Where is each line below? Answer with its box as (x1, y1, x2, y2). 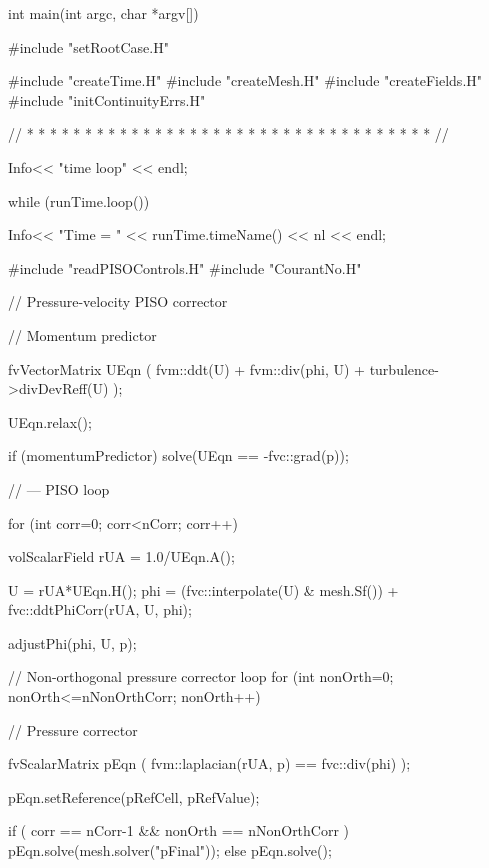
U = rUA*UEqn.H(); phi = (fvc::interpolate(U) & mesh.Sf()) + (8, 579, 399, 600)
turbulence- (369, 358, 439, 379)
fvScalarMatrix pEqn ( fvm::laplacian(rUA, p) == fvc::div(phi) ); (8, 753, 411, 774)
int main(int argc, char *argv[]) (8, 3, 199, 23)
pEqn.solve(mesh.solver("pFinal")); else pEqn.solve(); (8, 840, 332, 861)
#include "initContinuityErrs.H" (8, 89, 206, 110)
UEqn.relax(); (8, 411, 92, 432)
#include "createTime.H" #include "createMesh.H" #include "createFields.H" (8, 70, 483, 91)
